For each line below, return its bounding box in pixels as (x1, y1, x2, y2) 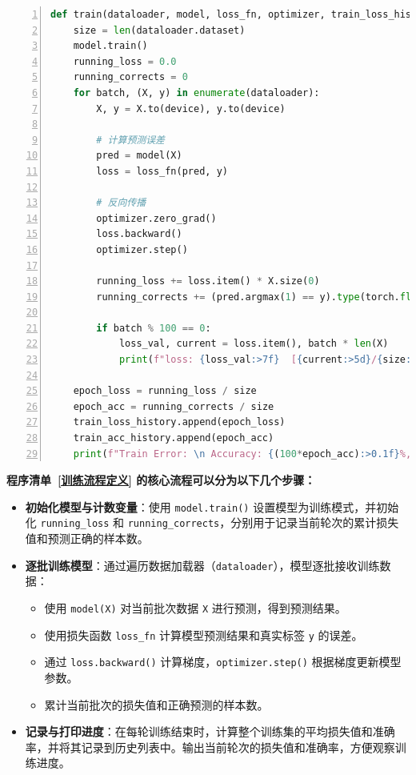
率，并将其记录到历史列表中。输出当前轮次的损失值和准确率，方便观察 (25, 738, 395, 755)
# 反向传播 (96, 197, 146, 209)
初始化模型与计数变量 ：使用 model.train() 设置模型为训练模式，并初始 (25, 498, 399, 515)
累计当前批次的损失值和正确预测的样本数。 (44, 696, 269, 713)
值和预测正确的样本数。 (25, 530, 149, 547)
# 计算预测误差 (96, 134, 165, 146)
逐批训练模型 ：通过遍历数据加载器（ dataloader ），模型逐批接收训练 (25, 556, 380, 573)
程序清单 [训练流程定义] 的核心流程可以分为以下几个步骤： (6, 472, 316, 488)
